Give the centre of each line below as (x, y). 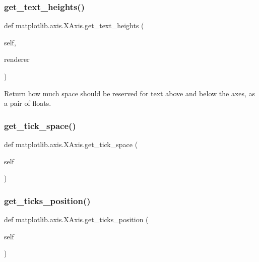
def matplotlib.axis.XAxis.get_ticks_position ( (76, 219)
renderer (17, 59)
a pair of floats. (28, 103)
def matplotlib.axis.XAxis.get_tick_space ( (71, 144)
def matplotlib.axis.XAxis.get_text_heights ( (74, 25)
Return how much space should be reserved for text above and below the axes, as (130, 93)
